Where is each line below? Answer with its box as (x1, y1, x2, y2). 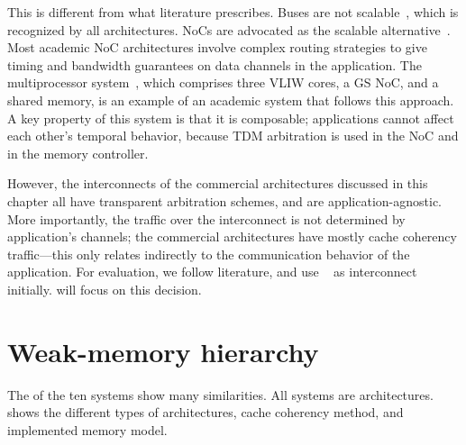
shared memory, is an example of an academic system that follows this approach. (7, 90, 454, 109)
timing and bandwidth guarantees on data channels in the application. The (7, 55, 422, 74)
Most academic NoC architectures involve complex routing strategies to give (7, 38, 427, 57)
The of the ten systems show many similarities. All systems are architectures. (7, 385, 434, 404)
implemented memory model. (7, 420, 168, 439)
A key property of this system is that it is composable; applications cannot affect (7, 108, 454, 127)
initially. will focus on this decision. (7, 279, 202, 298)
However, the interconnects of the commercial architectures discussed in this (7, 174, 428, 193)
